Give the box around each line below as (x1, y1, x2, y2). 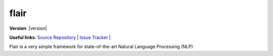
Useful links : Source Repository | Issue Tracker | (9, 34, 111, 40)
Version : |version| (9, 25, 48, 31)
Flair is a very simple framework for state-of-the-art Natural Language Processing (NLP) (9, 43, 193, 50)
